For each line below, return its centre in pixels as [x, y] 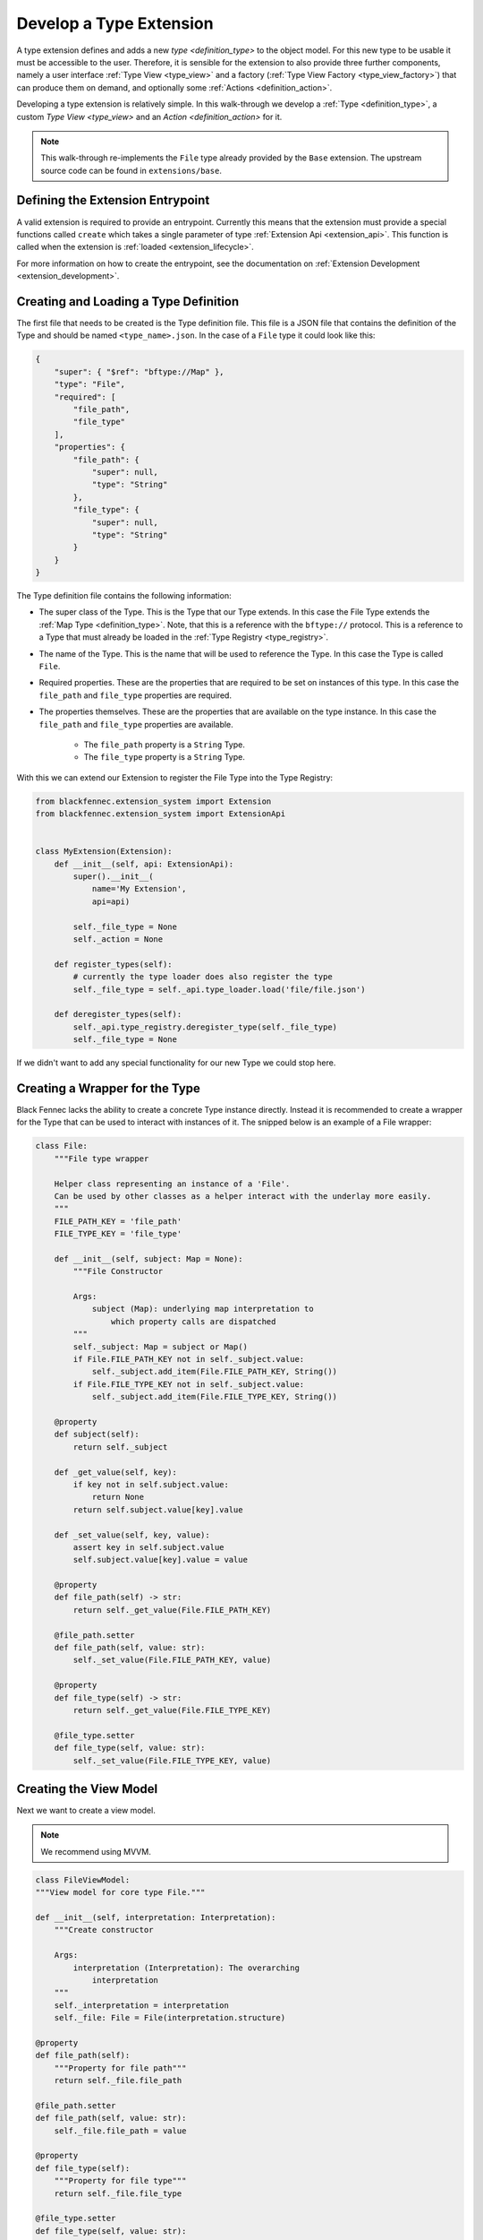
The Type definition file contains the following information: [124, 596]
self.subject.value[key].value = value [160, 1560]
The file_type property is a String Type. [164, 757]
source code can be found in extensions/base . [131, 170]
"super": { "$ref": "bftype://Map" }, [139, 371]
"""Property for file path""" [120, 2068]
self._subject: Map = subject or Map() [160, 1347]
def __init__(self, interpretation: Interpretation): [156, 1917]
